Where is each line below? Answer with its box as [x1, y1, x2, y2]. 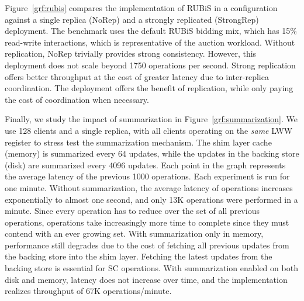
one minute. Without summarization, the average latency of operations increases [5, 181, 293, 193]
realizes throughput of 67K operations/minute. [5, 285, 172, 297]
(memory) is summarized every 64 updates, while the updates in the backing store [5, 147, 299, 160]
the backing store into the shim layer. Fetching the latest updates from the [5, 250, 272, 262]
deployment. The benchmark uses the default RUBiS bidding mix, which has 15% [5, 25, 297, 37]
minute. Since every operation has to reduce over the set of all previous [5, 205, 260, 217]
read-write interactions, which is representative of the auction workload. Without [5, 36, 295, 48]
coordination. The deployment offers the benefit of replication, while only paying [5, 82, 293, 94]
